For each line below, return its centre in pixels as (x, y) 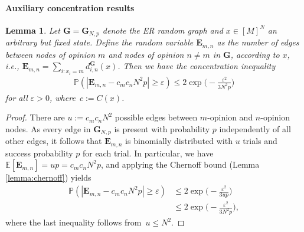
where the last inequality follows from (73, 222)
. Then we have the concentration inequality (197, 66)
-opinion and (230, 117)
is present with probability (162, 128)
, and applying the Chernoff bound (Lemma (180, 164)
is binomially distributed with (179, 141)
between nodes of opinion (50, 54)
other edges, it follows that (54, 141)
